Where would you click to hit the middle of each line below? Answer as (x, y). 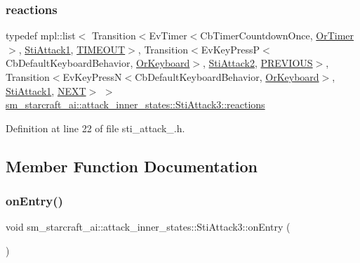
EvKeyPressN (92, 77)
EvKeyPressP (231, 49)
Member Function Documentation (132, 166)
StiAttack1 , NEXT (46, 90)
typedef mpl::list (41, 36)
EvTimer (168, 36)
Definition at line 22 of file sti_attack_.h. (95, 128)
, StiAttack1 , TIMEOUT (72, 49)
